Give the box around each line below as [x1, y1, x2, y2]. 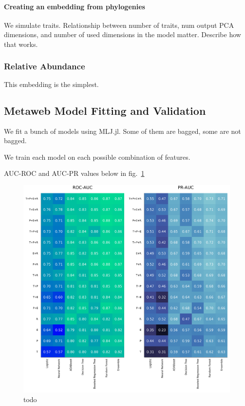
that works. [4, 39, 38, 49]
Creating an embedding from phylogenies [4, 1, 145, 11]
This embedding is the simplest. [4, 79, 99, 89]
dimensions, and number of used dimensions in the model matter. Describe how [4, 29, 241, 40]
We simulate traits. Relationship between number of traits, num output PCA [4, 20, 234, 30]
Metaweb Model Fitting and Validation [4, 103, 206, 118]
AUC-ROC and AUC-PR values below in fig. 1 [4, 168, 145, 178]
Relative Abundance [4, 60, 85, 72]
